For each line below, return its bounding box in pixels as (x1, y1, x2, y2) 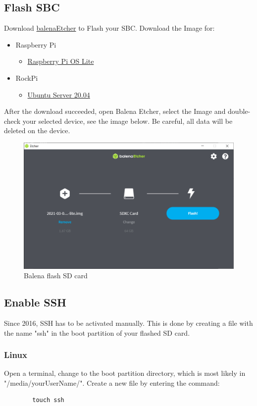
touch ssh (32, 396, 64, 404)
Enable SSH (4, 295, 66, 310)
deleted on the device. (4, 125, 70, 136)
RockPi (15, 72, 38, 83)
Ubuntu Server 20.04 (27, 89, 90, 100)
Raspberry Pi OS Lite (27, 56, 94, 66)
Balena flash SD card (24, 270, 88, 281)
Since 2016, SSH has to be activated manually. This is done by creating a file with (4, 317, 253, 328)
